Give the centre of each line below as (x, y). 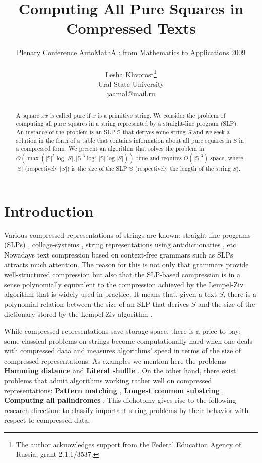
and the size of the (226, 304)
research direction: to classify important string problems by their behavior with (126, 410)
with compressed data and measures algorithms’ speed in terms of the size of (123, 351)
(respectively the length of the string (183, 168)
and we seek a (212, 132)
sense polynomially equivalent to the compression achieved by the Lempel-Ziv (124, 284)
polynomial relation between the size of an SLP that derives (96, 304)
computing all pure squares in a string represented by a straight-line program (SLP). (127, 123)
